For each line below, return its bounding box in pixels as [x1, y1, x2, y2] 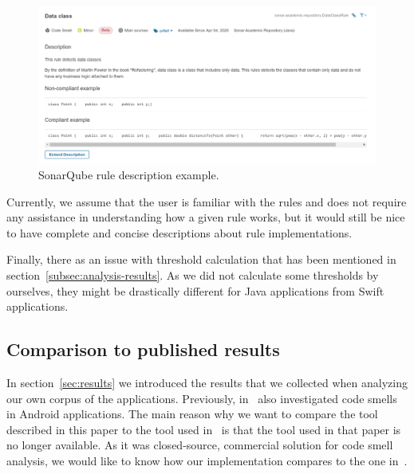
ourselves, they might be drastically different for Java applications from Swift [6, 282, 384, 299]
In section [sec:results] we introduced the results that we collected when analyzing [6, 374, 408, 391]
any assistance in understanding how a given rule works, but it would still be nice [6, 209, 405, 225]
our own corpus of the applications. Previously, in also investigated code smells [6, 390, 397, 406]
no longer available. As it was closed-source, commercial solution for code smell [6, 437, 393, 453]
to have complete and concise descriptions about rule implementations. [6, 224, 353, 241]
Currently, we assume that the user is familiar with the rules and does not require [6, 193, 407, 210]
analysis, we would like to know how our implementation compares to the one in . [6, 452, 408, 469]
